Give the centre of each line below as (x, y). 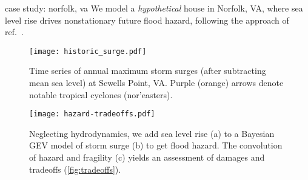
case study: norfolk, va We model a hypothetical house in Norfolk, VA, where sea (154, 8)
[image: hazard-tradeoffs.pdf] (92, 114)
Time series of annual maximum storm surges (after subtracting (148, 71)
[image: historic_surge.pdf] (88, 51)
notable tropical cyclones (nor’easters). (101, 94)
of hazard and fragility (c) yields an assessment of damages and (147, 157)
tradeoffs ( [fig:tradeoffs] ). (75, 169)
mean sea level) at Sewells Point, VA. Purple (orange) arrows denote (156, 83)
